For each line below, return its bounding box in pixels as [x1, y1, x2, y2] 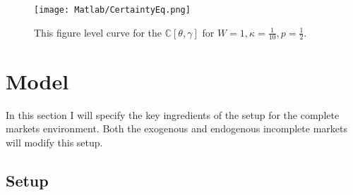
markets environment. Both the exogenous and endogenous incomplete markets [6, 121, 347, 136]
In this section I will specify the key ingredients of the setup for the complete [6, 107, 340, 122]
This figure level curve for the [34, 25, 162, 39]
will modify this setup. [6, 134, 103, 149]
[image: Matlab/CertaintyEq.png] [34, 5, 191, 15]
